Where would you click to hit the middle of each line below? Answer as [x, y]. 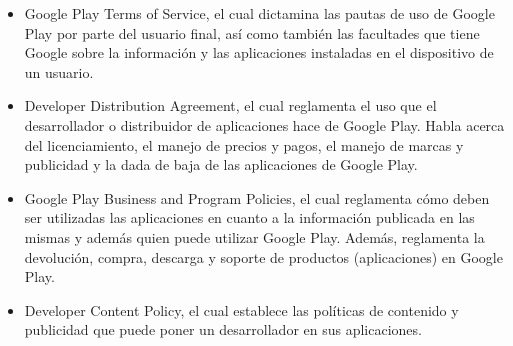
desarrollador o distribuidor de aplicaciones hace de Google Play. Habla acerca [264, 124]
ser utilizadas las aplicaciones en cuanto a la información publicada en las [249, 217]
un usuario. [59, 71]
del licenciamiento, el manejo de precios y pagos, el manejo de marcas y [244, 144]
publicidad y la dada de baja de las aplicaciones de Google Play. [221, 164]
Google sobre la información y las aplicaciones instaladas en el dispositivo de [259, 52]
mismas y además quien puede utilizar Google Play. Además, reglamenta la [254, 236]
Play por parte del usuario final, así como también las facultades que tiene [252, 32]
